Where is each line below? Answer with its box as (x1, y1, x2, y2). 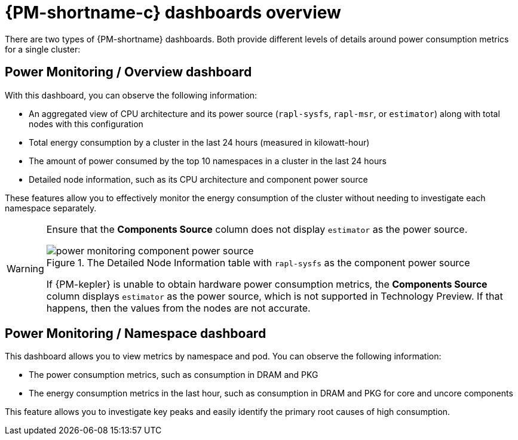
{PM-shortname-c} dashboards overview (5, 2, 341, 23)
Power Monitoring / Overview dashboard (5, 64, 252, 80)
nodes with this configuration (29, 118, 143, 129)
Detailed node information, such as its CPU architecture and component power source (29, 174, 368, 184)
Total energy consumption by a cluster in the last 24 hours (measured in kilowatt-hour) (29, 137, 370, 147)
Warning (7, 262, 44, 275)
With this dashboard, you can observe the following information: (5, 90, 258, 100)
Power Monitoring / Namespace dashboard (5, 326, 266, 341)
